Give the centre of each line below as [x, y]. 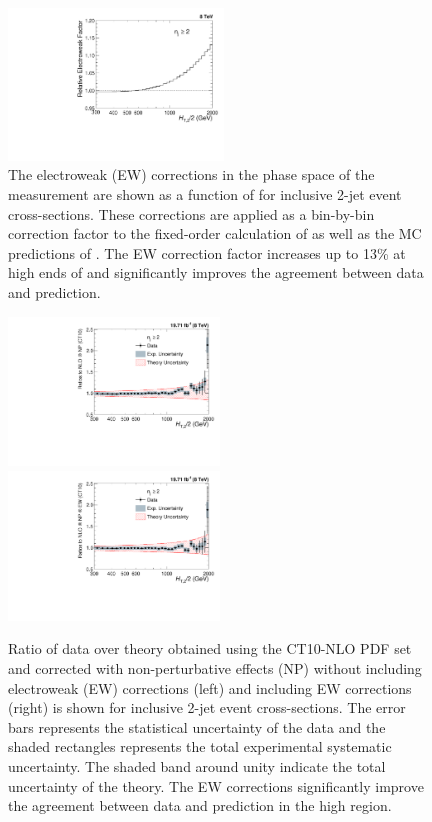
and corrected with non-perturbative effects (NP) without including [215, 668]
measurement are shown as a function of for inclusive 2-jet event [205, 194]
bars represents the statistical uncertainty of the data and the [197, 726]
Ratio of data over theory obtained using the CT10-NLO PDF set [210, 648]
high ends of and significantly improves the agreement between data [216, 272]
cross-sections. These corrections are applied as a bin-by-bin [191, 213]
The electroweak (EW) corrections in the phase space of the [191, 174]
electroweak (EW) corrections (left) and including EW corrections [210, 687]
